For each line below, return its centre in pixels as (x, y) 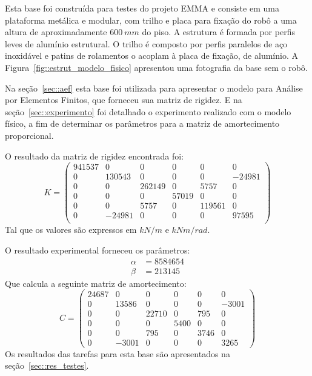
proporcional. (29, 135)
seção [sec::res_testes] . (47, 365)
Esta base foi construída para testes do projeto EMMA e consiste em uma (142, 8)
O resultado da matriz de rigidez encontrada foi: (95, 156)
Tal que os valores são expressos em (71, 230)
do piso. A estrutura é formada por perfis (218, 32)
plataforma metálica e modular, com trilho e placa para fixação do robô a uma (151, 20)
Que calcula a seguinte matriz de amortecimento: (96, 283)
